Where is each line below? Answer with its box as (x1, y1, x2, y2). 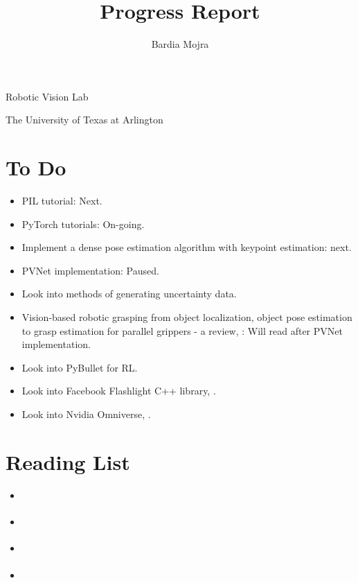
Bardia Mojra (151, 37, 209, 51)
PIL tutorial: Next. (21, 193, 102, 208)
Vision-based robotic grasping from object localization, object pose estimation (21, 310, 352, 324)
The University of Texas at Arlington (6, 112, 163, 127)
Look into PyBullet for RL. (21, 360, 138, 374)
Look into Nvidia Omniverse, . (21, 406, 151, 421)
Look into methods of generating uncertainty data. (21, 286, 237, 301)
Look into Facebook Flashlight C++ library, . (21, 383, 216, 398)
